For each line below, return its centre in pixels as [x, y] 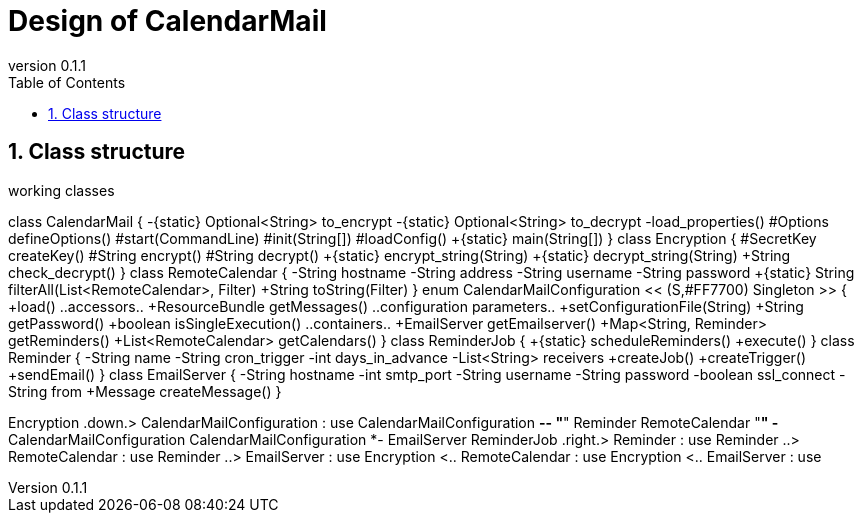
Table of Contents [67, 82]
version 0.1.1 [47, 65]
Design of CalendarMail [167, 21]
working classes [61, 190]
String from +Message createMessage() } [145, 391]
